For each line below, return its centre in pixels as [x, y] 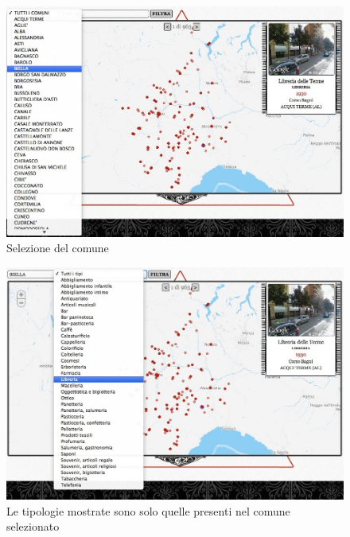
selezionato [33, 526]
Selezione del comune [58, 248]
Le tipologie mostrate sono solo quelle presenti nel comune [148, 510]
